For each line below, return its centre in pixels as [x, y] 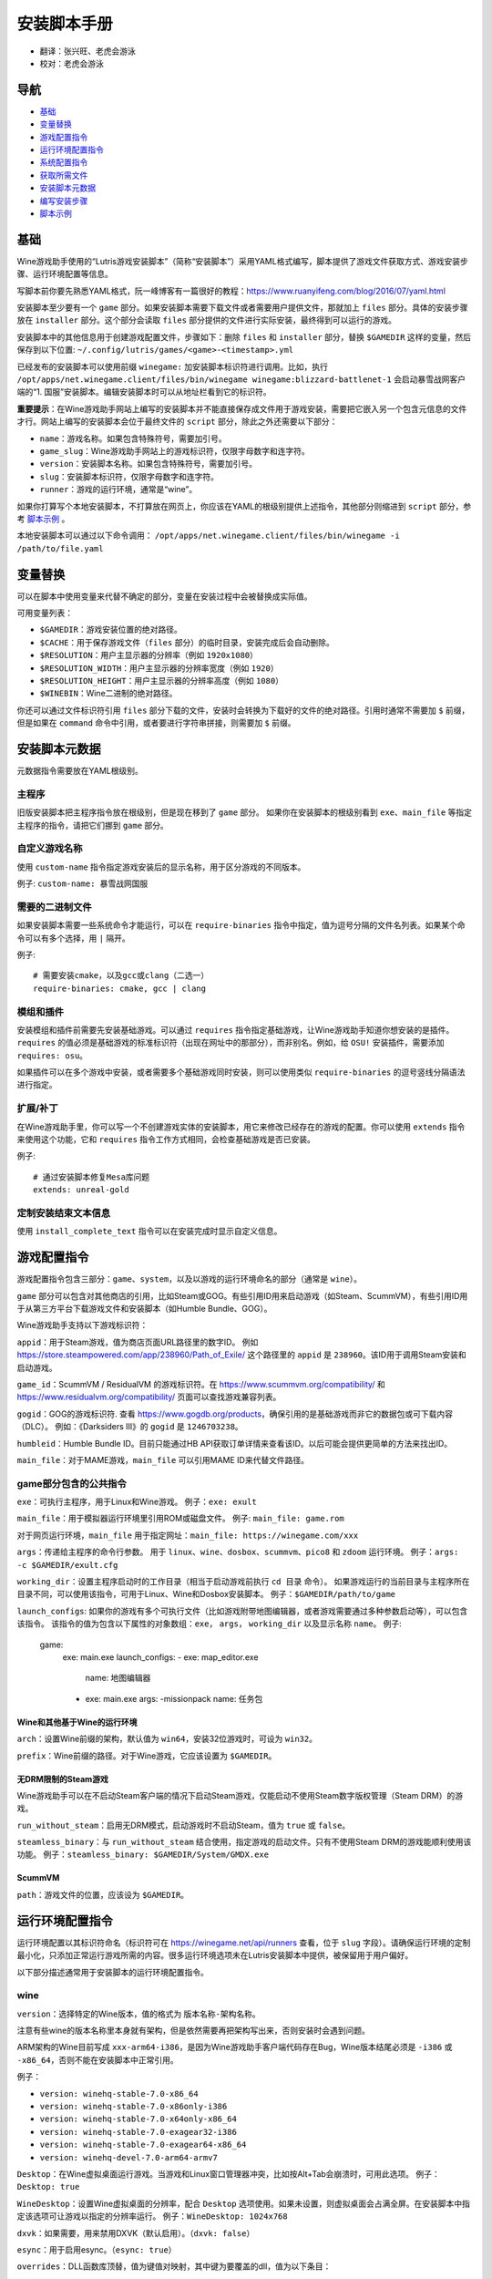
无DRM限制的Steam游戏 [62, 1779]
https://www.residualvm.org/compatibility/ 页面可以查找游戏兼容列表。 [149, 1397]
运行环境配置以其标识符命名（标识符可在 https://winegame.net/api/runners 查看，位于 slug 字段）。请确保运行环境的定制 [244, 1943]
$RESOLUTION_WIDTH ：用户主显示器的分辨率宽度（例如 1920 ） [159, 668]
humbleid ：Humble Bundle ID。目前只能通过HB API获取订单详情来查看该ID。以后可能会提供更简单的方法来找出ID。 [235, 1443]
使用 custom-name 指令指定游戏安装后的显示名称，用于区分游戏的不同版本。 [161, 867]
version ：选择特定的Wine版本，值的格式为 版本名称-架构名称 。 [139, 2014]
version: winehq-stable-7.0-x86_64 [119, 2093]
